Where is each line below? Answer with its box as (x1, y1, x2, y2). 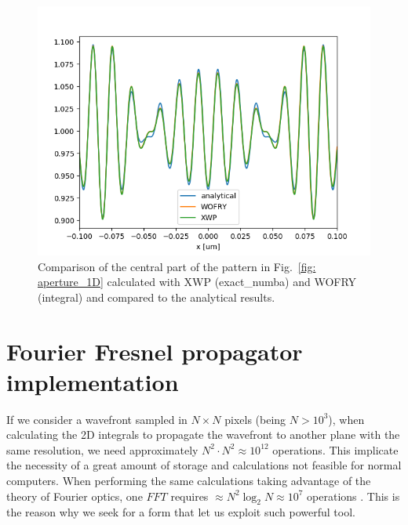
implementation (6, 365, 179, 397)
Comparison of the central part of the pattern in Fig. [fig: (38, 258, 316, 274)
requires (170, 487, 209, 504)
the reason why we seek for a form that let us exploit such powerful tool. (6, 504, 355, 520)
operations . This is (307, 487, 400, 504)
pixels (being (224, 411, 286, 427)
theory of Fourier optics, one (6, 487, 143, 504)
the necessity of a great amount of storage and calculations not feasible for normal (6, 457, 402, 473)
